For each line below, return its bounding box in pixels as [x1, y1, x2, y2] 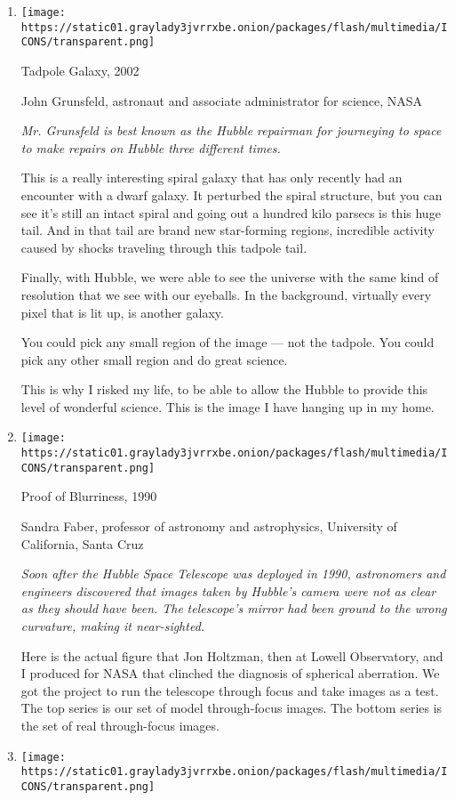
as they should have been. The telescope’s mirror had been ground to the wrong [20, 599, 447, 618]
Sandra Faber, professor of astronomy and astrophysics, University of [20, 517, 397, 536]
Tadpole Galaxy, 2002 [20, 61, 140, 79]
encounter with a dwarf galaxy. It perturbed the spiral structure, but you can [20, 185, 443, 204]
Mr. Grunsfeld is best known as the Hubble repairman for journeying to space [20, 121, 442, 140]
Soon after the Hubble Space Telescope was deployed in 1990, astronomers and [20, 564, 446, 583]
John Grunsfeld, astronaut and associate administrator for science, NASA [20, 91, 423, 109]
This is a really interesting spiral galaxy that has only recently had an [20, 168, 403, 187]
